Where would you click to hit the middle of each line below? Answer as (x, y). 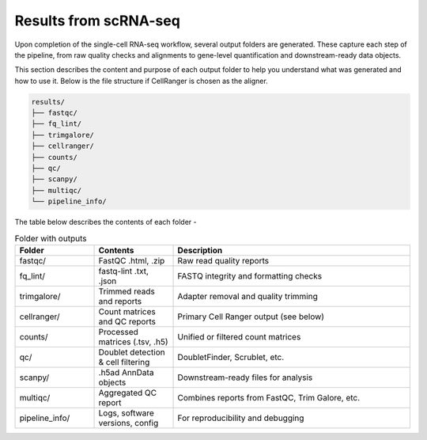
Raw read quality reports (223, 260)
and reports (120, 301)
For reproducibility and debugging (241, 418)
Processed (118, 332)
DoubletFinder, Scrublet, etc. (231, 357)
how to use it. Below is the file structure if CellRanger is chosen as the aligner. (141, 81)
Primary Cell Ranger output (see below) (251, 317)
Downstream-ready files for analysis (245, 377)
